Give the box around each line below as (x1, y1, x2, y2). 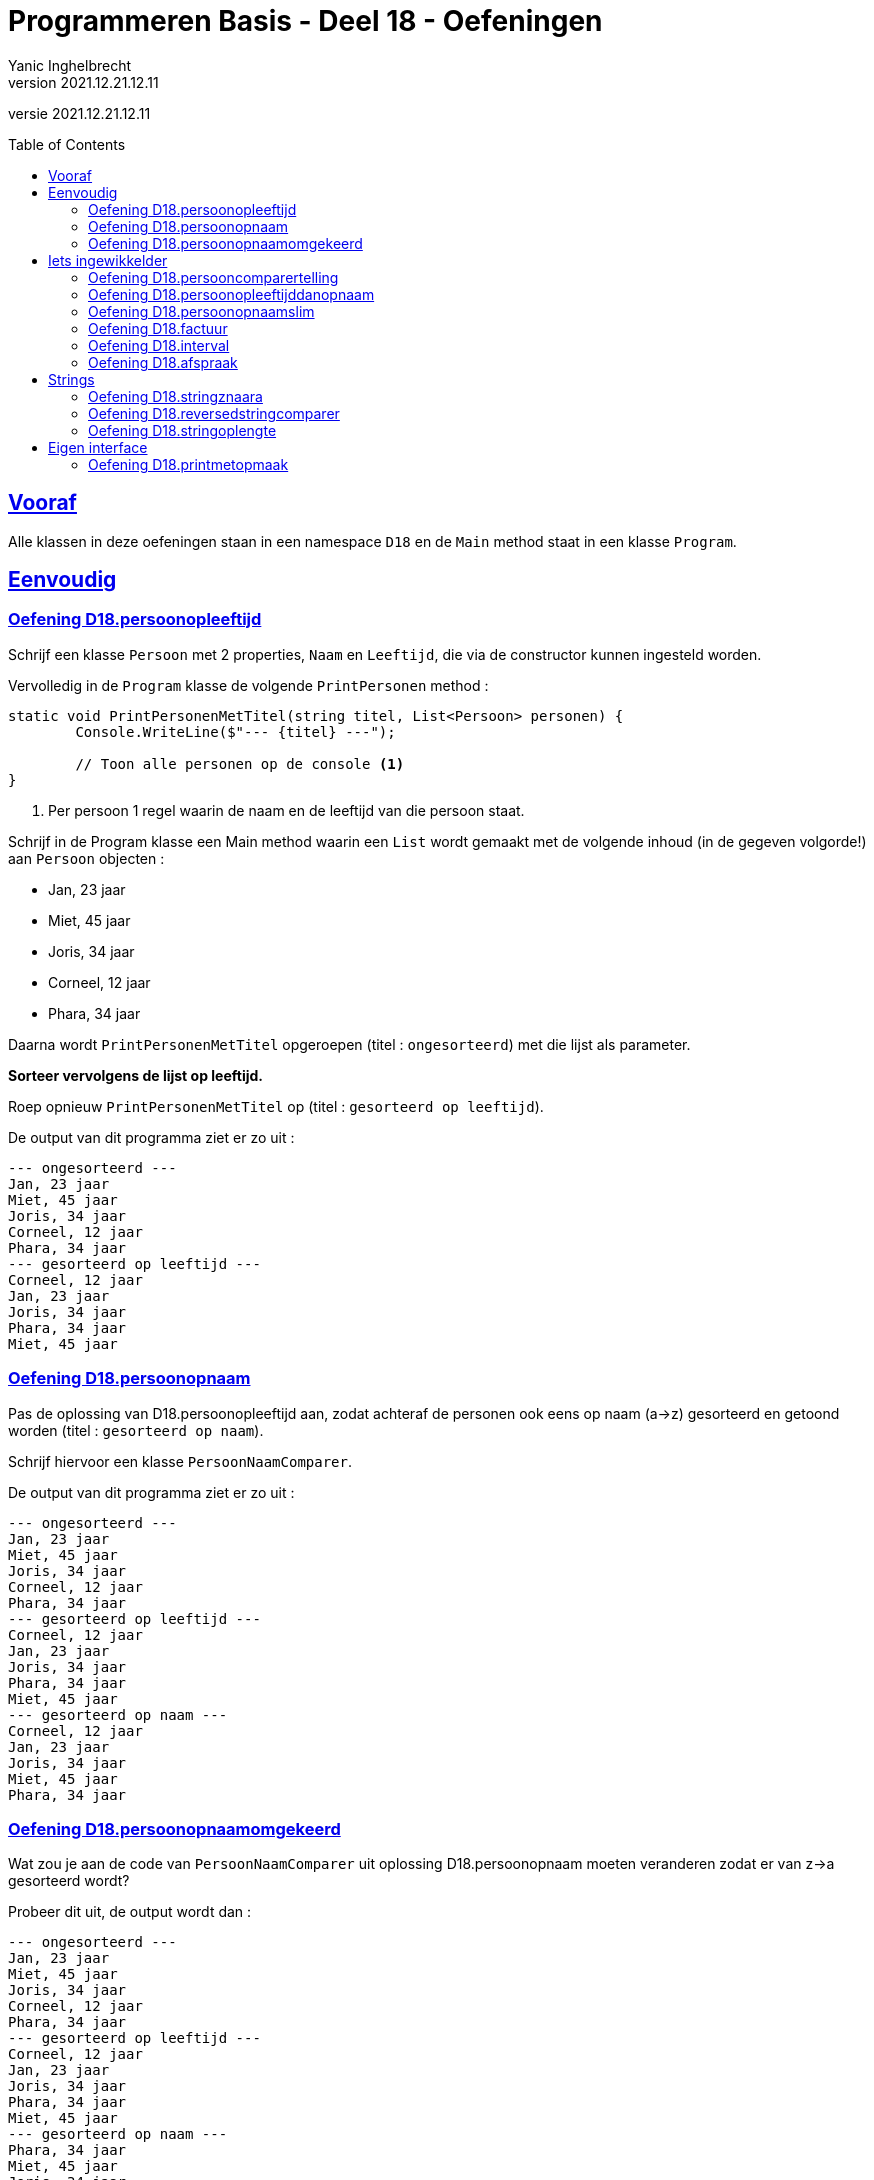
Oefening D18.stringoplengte (88, 421, 277, 439)
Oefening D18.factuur (88, 319, 228, 337)
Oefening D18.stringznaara (88, 387, 263, 405)
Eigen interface (48, 438, 148, 456)
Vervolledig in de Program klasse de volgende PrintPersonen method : (8, 676, 489, 694)
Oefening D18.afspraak (88, 353, 238, 371)
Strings (48, 370, 95, 388)
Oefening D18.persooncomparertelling (88, 268, 339, 286)
